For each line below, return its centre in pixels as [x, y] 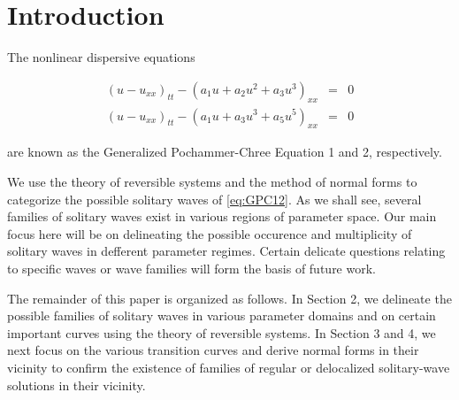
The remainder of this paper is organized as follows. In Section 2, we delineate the [229, 298]
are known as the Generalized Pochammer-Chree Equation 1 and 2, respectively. [225, 152]
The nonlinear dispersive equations [101, 57]
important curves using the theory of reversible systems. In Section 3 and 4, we [222, 332]
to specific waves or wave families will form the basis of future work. [191, 268]
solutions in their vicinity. [76, 385]
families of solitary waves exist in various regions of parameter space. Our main [222, 216]
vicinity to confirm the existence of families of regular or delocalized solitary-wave [229, 367]
